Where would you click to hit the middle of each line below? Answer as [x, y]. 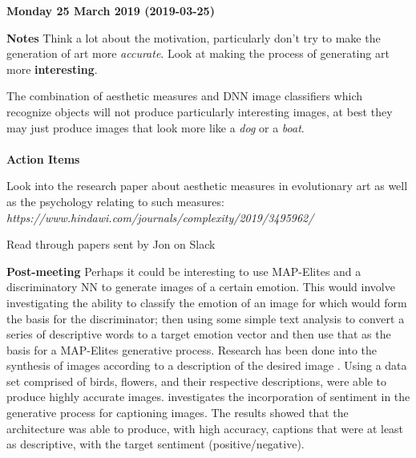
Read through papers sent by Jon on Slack [111, 244]
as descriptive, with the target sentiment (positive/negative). [155, 444]
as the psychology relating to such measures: [115, 201]
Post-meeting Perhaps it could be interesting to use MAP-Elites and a [184, 271]
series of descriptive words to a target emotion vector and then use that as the [199, 334]
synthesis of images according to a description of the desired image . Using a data [207, 365]
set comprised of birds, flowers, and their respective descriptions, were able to [197, 381]
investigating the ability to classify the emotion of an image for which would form [207, 302]
